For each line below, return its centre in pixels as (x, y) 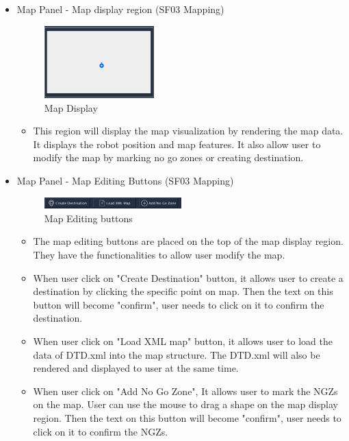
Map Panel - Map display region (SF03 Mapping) (120, 9)
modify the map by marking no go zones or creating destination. (168, 157)
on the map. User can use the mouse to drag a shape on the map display (185, 404)
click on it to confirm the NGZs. (101, 431)
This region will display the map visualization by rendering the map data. (188, 131)
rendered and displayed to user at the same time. (136, 368)
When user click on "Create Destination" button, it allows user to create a (188, 277)
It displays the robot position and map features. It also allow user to (177, 144)
